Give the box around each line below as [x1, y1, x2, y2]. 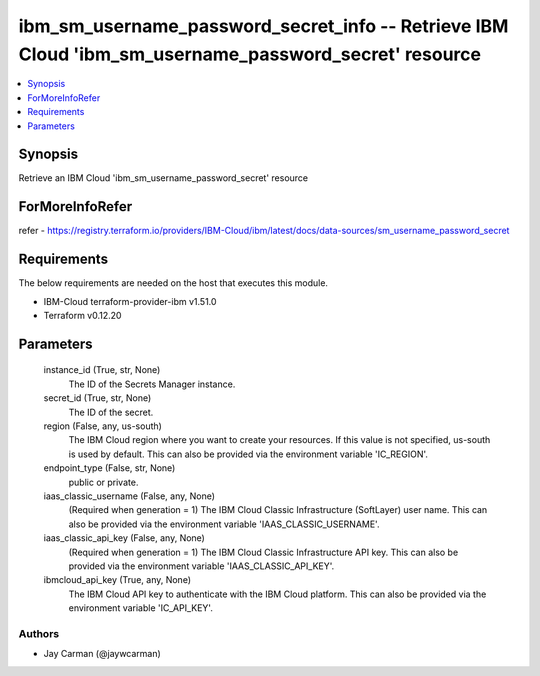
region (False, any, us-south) [43, 420, 162, 432]
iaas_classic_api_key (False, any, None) [43, 532, 205, 544]
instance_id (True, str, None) [43, 364, 161, 376]
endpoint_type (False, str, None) [43, 462, 176, 474]
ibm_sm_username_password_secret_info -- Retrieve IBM [18, 15, 509, 37]
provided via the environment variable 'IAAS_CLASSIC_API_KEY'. [68, 560, 335, 572]
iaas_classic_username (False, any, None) [43, 490, 215, 502]
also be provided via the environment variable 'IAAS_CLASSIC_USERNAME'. [68, 518, 380, 530]
